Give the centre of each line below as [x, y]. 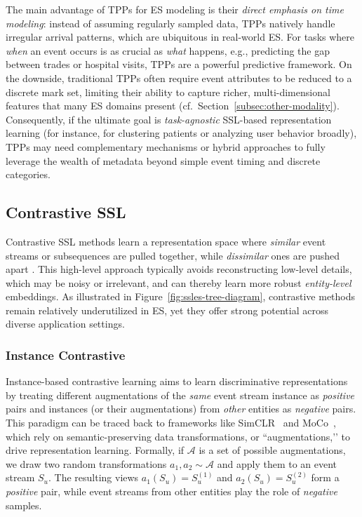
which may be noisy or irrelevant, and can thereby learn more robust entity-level [179, 282]
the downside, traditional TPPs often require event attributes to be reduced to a [179, 78]
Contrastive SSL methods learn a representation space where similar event [166, 241]
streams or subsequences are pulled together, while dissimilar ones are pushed [173, 255]
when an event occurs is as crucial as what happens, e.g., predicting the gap [168, 50]
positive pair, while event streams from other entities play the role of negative [172, 491]
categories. [28, 174]
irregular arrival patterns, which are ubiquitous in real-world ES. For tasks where [180, 37]
